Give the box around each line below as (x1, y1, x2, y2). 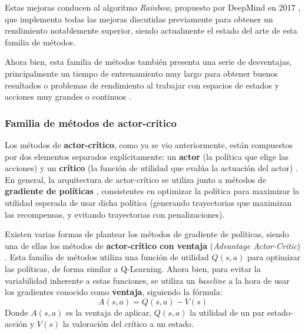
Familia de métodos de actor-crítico (5, 115, 177, 130)
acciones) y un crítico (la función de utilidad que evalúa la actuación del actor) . (5, 162, 298, 174)
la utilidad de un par (190, 306, 265, 318)
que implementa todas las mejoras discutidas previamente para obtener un (5, 12, 273, 25)
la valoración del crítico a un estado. (62, 317, 194, 330)
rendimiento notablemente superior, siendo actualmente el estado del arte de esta (5, 24, 297, 37)
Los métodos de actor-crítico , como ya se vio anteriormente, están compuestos (5, 138, 293, 150)
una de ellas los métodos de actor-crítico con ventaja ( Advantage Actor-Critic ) (5, 239, 301, 251)
